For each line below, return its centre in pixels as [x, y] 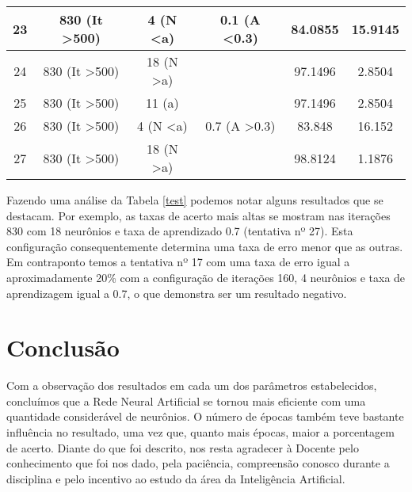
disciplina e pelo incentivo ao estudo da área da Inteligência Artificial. [176, 478]
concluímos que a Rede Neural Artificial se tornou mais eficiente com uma [186, 400]
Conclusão [63, 347]
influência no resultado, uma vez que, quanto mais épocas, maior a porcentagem [200, 432]
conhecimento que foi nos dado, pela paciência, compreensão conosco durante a [198, 463]
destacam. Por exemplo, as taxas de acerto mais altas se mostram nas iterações [198, 215]
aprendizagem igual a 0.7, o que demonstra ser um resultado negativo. [177, 293]
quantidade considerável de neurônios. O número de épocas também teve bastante [205, 416]
